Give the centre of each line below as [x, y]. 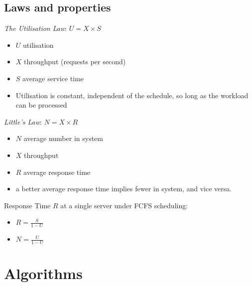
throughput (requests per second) [75, 62]
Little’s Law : [23, 121]
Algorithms [43, 273]
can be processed [41, 105]
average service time [53, 78]
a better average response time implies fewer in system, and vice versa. [124, 189]
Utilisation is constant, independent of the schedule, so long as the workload [132, 95]
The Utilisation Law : [36, 28]
